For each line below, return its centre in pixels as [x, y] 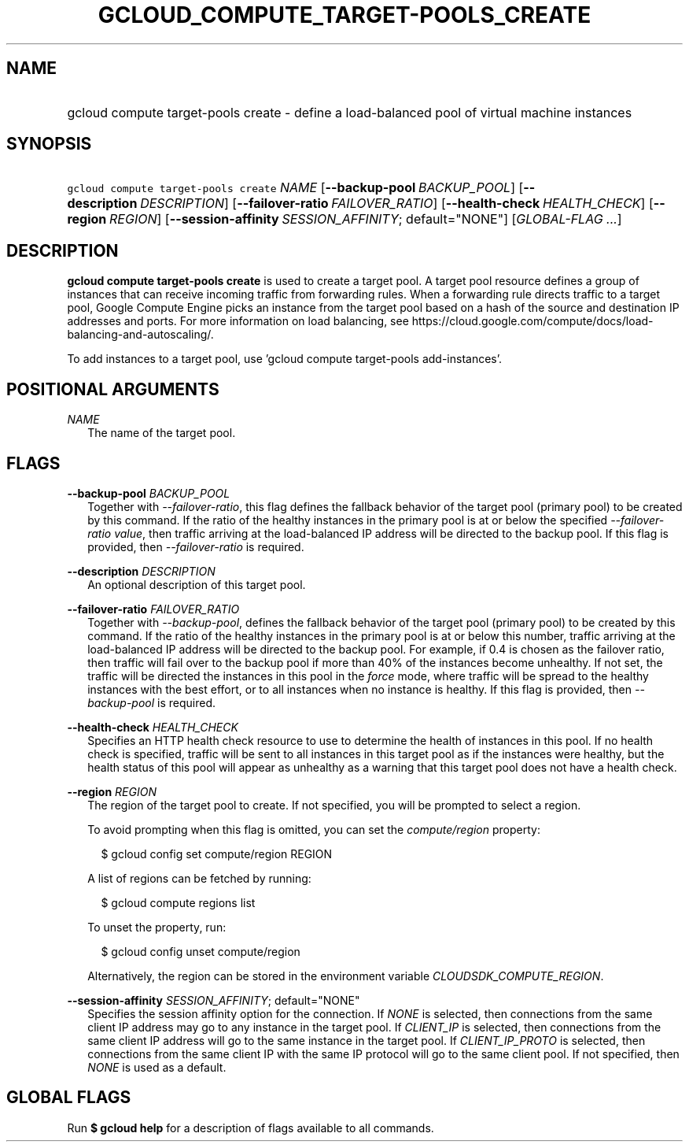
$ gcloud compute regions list [178, 902]
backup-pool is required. [152, 702]
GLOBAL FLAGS [69, 1098]
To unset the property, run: [157, 927]
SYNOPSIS [49, 144]
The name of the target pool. [162, 433]
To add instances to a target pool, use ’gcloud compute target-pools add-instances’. [285, 359]
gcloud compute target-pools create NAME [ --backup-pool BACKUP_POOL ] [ [295, 188]
